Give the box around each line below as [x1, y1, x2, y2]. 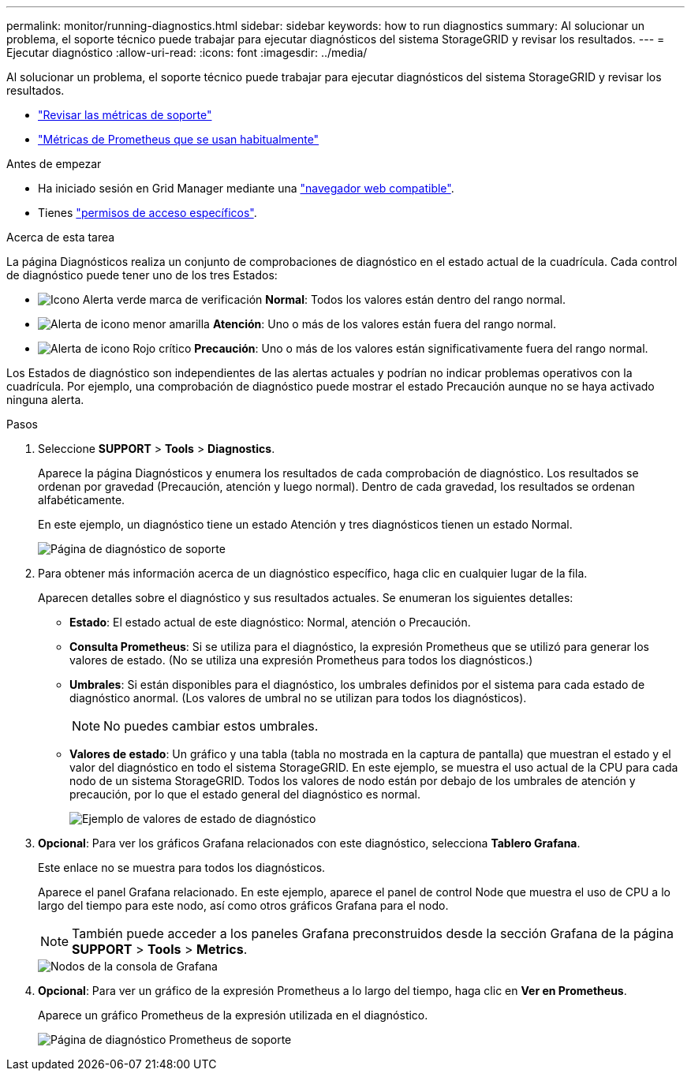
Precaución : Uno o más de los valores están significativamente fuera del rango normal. [194, 342, 648, 355]
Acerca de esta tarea [6, 230, 115, 244]
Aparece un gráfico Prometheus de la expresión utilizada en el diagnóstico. [38, 1008, 428, 1022]
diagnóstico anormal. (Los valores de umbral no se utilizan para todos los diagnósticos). [69, 691, 527, 705]
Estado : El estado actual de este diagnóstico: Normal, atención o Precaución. [69, 615, 471, 629]
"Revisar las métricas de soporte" [38, 108, 212, 122]
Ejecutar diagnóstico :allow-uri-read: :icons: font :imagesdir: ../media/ [6, 46, 368, 59]
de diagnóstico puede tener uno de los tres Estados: [6, 268, 278, 282]
